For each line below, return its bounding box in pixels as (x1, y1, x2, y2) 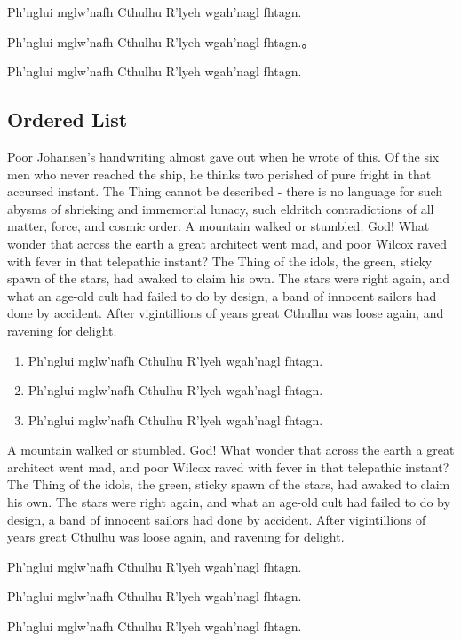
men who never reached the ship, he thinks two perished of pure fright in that (7, 164, 432, 183)
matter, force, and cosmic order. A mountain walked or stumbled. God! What (7, 217, 430, 235)
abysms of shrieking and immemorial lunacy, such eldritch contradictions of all (7, 199, 434, 218)
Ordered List (7, 106, 128, 133)
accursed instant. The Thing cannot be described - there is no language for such (7, 182, 443, 201)
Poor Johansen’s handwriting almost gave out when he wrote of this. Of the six (7, 146, 440, 165)
